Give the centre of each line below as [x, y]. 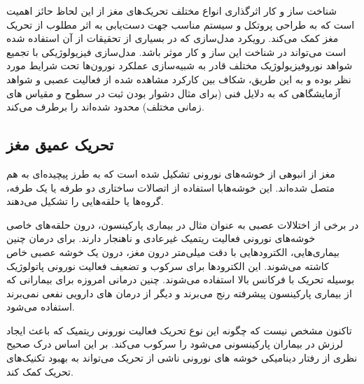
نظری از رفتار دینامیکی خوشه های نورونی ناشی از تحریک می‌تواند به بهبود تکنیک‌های [182, 358]
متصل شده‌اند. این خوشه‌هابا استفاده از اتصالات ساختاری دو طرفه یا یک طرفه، [171, 187]
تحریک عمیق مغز [60, 144]
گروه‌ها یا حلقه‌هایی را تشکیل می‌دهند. [85, 201]
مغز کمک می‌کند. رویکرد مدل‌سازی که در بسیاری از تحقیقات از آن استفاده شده [173, 38]
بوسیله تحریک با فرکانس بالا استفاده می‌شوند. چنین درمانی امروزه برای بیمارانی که [181, 279]
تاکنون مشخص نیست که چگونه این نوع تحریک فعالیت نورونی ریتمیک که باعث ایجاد [179, 330]
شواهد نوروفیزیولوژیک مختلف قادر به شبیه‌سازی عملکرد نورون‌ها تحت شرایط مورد [180, 65]
